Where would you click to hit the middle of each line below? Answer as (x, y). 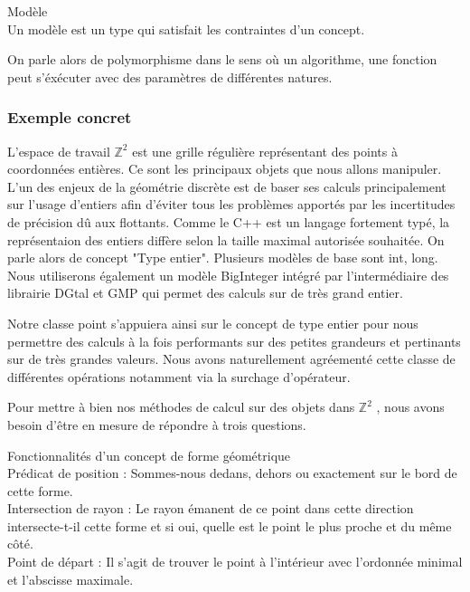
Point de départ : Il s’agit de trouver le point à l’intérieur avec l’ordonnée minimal (235, 562)
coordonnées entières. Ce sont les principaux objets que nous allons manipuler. (225, 169)
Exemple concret (70, 117)
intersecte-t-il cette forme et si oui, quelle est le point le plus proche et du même (230, 525)
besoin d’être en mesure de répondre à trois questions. (157, 424)
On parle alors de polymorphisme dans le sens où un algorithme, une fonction (222, 59)
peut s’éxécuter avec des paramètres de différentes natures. (170, 76)
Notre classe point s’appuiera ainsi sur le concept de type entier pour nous (213, 323)
